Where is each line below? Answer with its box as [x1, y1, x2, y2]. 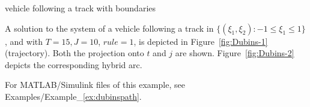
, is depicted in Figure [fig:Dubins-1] [133, 35, 268, 47]
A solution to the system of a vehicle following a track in [5, 22, 214, 34]
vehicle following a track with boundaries [5, 2, 156, 14]
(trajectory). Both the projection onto [5, 47, 144, 59]
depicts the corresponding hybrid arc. [5, 58, 142, 71]
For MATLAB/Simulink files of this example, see [5, 78, 185, 91]
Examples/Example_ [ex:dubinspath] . [5, 90, 142, 102]
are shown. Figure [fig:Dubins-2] [175, 47, 294, 59]
